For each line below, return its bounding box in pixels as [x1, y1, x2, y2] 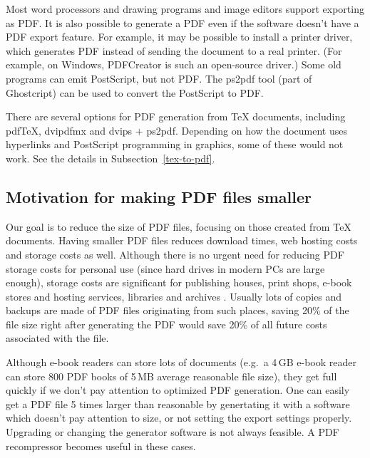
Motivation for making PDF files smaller [6, 185, 312, 207]
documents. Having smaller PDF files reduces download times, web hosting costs [6, 233, 358, 248]
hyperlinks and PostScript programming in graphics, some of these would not [6, 137, 344, 152]
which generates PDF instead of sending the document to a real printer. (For [6, 43, 342, 58]
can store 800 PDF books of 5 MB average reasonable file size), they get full [6, 368, 337, 383]
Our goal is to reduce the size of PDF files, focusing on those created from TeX [6, 219, 351, 234]
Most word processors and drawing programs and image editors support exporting [6, 1, 364, 16]
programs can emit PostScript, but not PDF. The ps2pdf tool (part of [6, 71, 312, 85]
